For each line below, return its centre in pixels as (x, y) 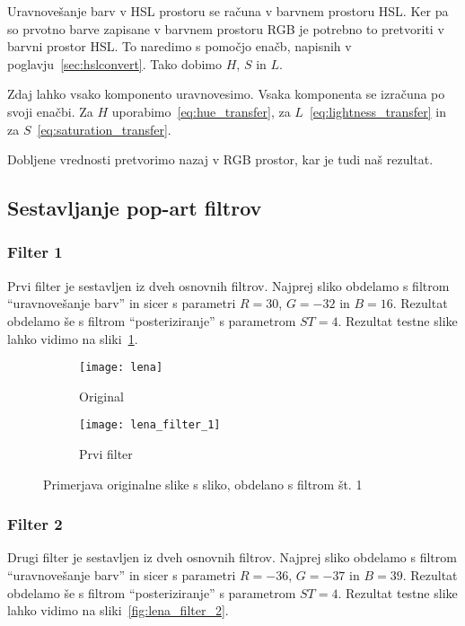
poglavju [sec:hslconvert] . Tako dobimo (115, 63)
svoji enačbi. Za (50, 111)
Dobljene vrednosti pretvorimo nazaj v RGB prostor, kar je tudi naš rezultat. (220, 159)
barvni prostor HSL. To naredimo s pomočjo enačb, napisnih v (180, 46)
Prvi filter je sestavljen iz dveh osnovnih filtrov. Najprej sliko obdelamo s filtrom (228, 285)
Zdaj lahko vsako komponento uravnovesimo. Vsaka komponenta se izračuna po (226, 94)
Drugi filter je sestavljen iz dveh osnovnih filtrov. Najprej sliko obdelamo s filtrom (232, 557)
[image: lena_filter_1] (150, 425)
